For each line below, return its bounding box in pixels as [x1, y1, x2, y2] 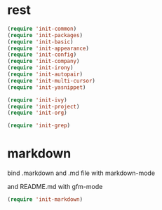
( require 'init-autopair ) [7, 71, 83, 78]
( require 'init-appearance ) [7, 45, 90, 52]
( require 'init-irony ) [7, 64, 74, 71]
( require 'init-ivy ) [7, 97, 68, 104]
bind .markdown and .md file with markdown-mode [7, 169, 156, 177]
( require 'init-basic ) [7, 38, 74, 45]
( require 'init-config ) [7, 51, 77, 58]
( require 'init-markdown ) [7, 196, 83, 203]
